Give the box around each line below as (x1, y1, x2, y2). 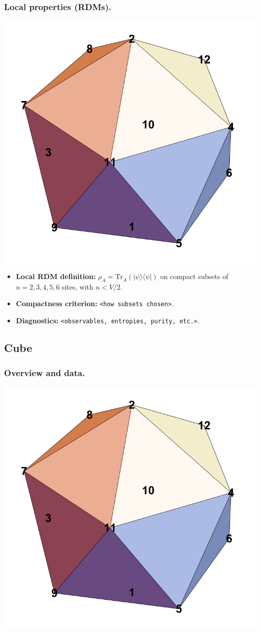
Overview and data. (4, 366, 85, 379)
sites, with (62, 281, 93, 292)
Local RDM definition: (16, 271, 96, 282)
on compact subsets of (160, 271, 228, 282)
